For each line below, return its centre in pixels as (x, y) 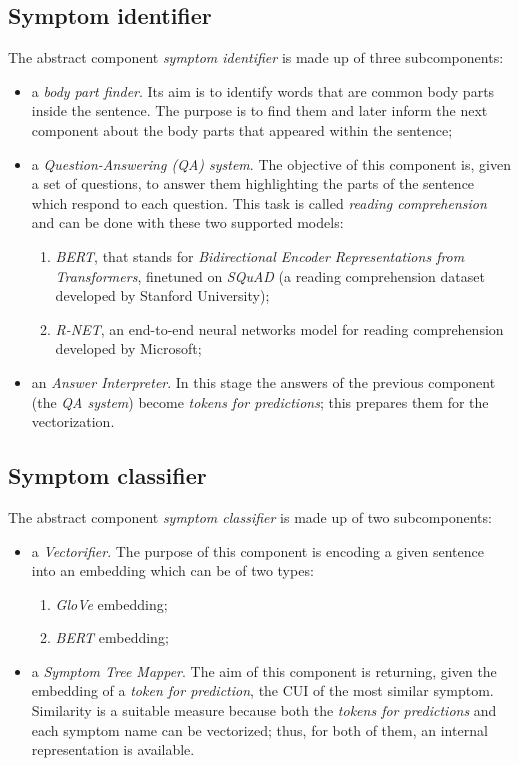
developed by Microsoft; (128, 348)
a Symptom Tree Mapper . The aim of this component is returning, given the (264, 670)
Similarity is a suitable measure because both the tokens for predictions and (264, 710)
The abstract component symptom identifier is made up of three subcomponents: (256, 57)
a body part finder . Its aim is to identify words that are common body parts (263, 90)
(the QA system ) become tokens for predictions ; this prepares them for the (260, 401)
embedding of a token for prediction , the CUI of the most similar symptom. (262, 690)
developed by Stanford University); (162, 295)
